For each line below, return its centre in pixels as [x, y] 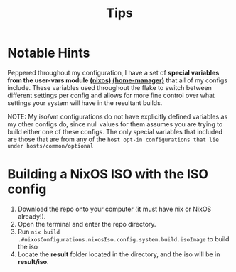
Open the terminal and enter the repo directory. [87, 224]
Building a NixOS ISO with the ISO [108, 174]
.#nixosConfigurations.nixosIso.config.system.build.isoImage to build [123, 239]
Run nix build [39, 232]
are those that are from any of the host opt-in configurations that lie [113, 139]
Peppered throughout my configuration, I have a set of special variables [113, 72]
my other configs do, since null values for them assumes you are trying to [115, 124]
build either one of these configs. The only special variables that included [115, 131]
